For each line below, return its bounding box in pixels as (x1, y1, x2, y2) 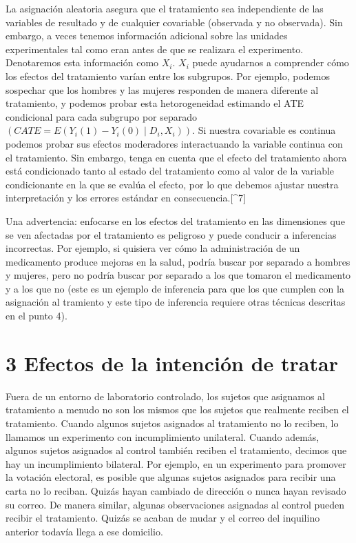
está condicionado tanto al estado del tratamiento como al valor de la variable (6, 164, 335, 178)
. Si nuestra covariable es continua (192, 123, 336, 137)
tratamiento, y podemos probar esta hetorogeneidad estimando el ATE (6, 96, 304, 110)
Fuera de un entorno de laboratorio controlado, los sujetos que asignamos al (6, 388, 325, 403)
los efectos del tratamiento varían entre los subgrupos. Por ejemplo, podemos (6, 68, 331, 83)
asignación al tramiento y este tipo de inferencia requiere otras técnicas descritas (6, 295, 346, 309)
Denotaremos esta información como (6, 55, 159, 70)
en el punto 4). (6, 308, 67, 323)
